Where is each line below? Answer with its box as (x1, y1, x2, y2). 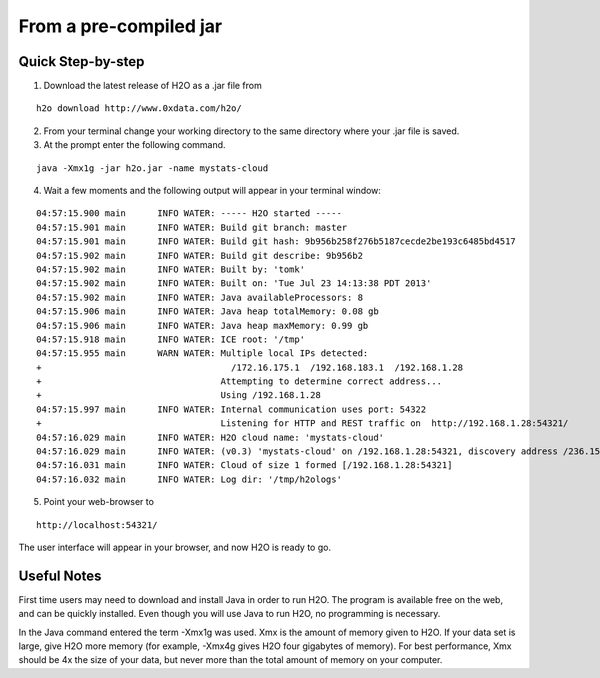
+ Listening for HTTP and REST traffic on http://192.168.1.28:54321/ (36, 418, 569, 429)
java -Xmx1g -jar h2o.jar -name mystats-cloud (36, 162, 269, 174)
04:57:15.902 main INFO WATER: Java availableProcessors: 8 (36, 291, 364, 303)
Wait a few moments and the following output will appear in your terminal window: (43, 185, 382, 197)
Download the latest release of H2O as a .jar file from (43, 80, 262, 92)
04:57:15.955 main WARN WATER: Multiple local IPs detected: (36, 348, 369, 359)
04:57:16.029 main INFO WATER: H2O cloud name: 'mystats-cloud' (36, 431, 385, 443)
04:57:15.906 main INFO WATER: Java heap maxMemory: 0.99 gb (36, 320, 369, 331)
